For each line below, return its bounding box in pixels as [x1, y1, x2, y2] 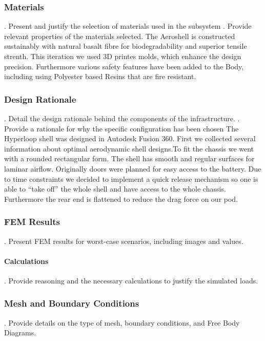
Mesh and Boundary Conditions [4, 297, 139, 310]
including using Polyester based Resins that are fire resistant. [4, 71, 196, 82]
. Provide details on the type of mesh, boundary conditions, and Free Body [4, 317, 240, 328]
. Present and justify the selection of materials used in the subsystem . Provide [4, 21, 252, 31]
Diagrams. [4, 327, 36, 338]
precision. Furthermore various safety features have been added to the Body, [4, 61, 244, 71]
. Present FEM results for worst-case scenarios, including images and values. [4, 235, 243, 246]
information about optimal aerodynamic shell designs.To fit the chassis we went [4, 143, 254, 154]
